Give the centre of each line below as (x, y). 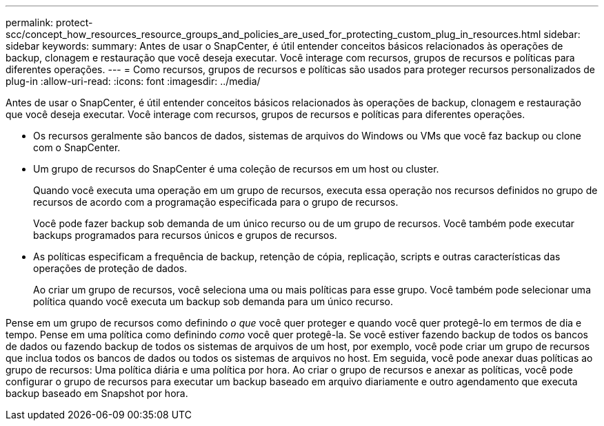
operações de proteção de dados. (110, 268)
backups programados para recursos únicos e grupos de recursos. (185, 235)
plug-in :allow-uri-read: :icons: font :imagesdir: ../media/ (133, 81)
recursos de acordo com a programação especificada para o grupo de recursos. (216, 202)
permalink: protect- (49, 22)
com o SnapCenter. (77, 147)
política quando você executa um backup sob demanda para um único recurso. (213, 301)
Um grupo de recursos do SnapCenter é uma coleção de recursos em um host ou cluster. (236, 169)
